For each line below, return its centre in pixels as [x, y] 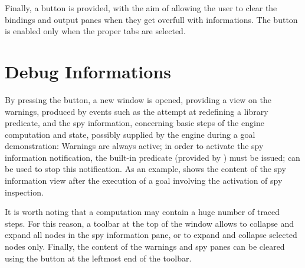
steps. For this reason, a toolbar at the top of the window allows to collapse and [149, 223]
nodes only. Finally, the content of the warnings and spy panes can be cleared [145, 247]
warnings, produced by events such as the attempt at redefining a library [137, 111]
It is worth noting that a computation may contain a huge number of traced [142, 212]
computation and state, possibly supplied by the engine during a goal [130, 134]
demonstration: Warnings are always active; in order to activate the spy [134, 146]
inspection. [24, 192]
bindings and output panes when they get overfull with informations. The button [151, 19]
